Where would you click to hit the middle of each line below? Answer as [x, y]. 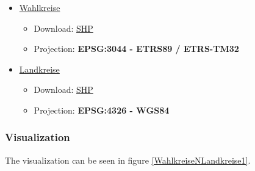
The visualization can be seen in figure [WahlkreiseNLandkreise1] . [128, 160]
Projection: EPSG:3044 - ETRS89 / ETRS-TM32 [136, 49]
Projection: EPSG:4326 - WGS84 [102, 110]
